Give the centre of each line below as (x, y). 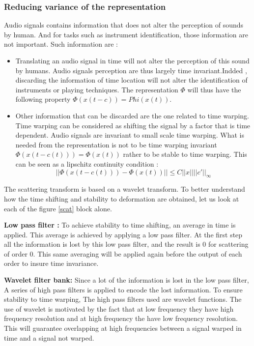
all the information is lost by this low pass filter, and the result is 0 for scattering (126, 244)
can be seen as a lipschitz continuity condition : (87, 163)
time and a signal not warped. (49, 337)
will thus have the (214, 89)
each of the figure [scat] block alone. (58, 208)
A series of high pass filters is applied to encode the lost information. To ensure (123, 289)
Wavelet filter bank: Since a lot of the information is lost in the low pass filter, (127, 280)
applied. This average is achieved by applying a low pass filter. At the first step (123, 234)
